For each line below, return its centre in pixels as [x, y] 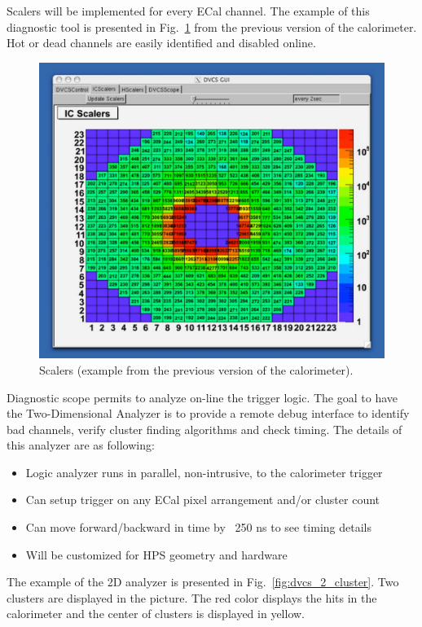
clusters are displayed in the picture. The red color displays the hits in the [192, 597]
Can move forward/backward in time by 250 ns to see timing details [198, 527]
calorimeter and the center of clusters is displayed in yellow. [156, 614]
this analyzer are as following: [81, 445]
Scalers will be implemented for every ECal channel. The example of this [188, 11]
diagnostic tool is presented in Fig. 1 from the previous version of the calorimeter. [212, 26]
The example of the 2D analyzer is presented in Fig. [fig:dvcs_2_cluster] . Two [203, 582]
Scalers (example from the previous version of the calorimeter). [196, 369]
